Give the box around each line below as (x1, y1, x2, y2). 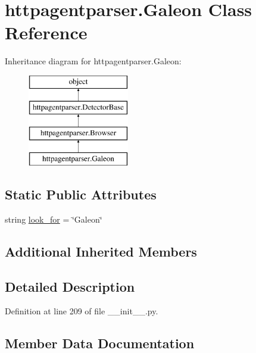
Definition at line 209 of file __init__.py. (5, 305, 158, 317)
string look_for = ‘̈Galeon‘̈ (5, 213, 102, 225)
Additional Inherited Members (5, 242, 197, 260)
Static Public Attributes (5, 185, 157, 204)
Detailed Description (5, 277, 135, 295)
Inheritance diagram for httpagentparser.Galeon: (5, 55, 182, 67)
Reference (5, 20, 88, 45)
